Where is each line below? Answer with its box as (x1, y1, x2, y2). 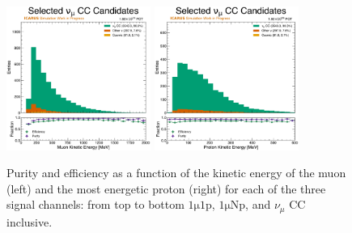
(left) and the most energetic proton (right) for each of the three (6, 180, 326, 197)
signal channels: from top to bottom (6, 196, 184, 213)
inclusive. (6, 213, 53, 230)
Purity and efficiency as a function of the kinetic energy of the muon (6, 164, 346, 181)
